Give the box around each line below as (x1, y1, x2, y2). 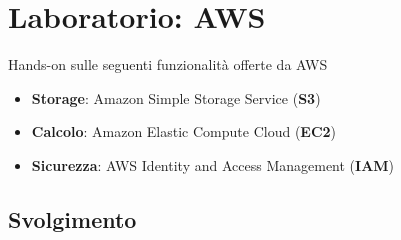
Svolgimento (8, 203, 137, 234)
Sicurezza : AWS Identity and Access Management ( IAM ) (31, 154, 395, 175)
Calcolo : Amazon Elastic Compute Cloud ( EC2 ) (31, 121, 337, 142)
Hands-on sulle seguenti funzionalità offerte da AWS (8, 54, 328, 75)
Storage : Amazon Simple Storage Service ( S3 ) (31, 87, 321, 108)
